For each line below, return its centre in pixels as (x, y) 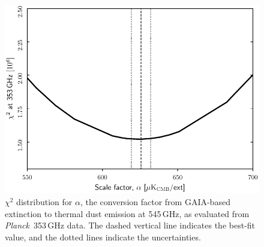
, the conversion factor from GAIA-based (155, 202)
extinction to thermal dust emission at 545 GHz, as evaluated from (127, 213)
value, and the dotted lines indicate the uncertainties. (103, 237)
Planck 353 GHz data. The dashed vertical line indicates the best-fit (130, 225)
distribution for (44, 202)
